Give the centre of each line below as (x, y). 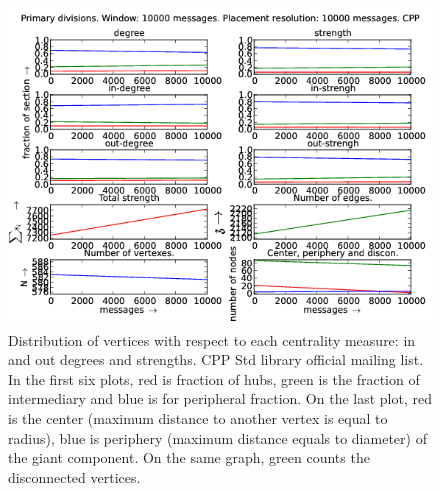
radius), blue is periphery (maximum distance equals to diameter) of (217, 437)
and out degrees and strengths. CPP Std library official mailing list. (216, 359)
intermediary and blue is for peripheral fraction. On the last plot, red (220, 398)
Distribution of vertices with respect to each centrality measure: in (212, 339)
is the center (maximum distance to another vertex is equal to (198, 417)
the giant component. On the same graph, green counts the (189, 457)
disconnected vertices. (74, 476)
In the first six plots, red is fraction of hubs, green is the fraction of (214, 378)
